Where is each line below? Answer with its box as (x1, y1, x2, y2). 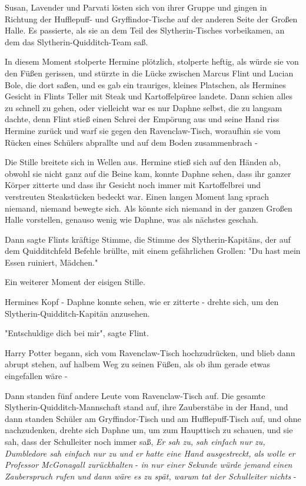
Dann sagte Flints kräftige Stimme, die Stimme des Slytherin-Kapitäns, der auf (5, 233, 291, 245)
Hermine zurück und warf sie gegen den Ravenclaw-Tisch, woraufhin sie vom (5, 124, 281, 136)
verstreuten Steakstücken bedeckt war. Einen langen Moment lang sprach (5, 190, 269, 202)
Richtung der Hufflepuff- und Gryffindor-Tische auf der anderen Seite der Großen (5, 12, 298, 25)
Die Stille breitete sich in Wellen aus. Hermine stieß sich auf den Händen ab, (5, 156, 281, 168)
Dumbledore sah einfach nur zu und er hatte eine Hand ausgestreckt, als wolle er (5, 447, 295, 459)
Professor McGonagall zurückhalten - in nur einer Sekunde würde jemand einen (5, 458, 292, 471)
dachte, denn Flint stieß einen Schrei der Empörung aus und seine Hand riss (5, 113, 280, 125)
